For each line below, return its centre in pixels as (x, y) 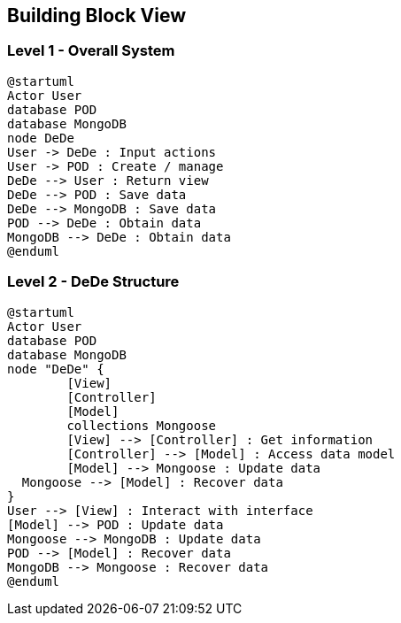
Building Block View (97, 15)
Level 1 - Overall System (91, 51)
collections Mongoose (142, 425)
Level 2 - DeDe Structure (93, 282)
